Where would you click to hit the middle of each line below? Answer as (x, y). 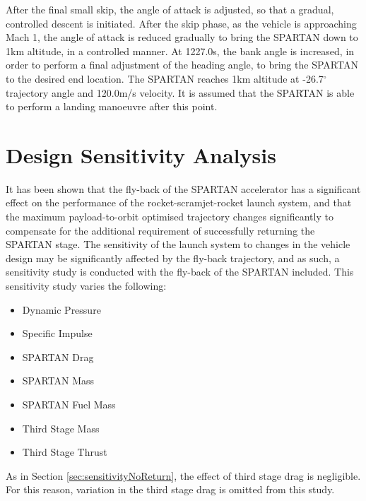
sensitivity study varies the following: (86, 286)
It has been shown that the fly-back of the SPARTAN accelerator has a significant (183, 188)
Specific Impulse (57, 333)
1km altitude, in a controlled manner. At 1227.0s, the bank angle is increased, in (180, 51)
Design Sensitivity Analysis (141, 154)
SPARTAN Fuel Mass (69, 404)
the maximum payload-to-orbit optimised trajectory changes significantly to (170, 217)
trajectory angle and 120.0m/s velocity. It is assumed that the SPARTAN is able (180, 92)
